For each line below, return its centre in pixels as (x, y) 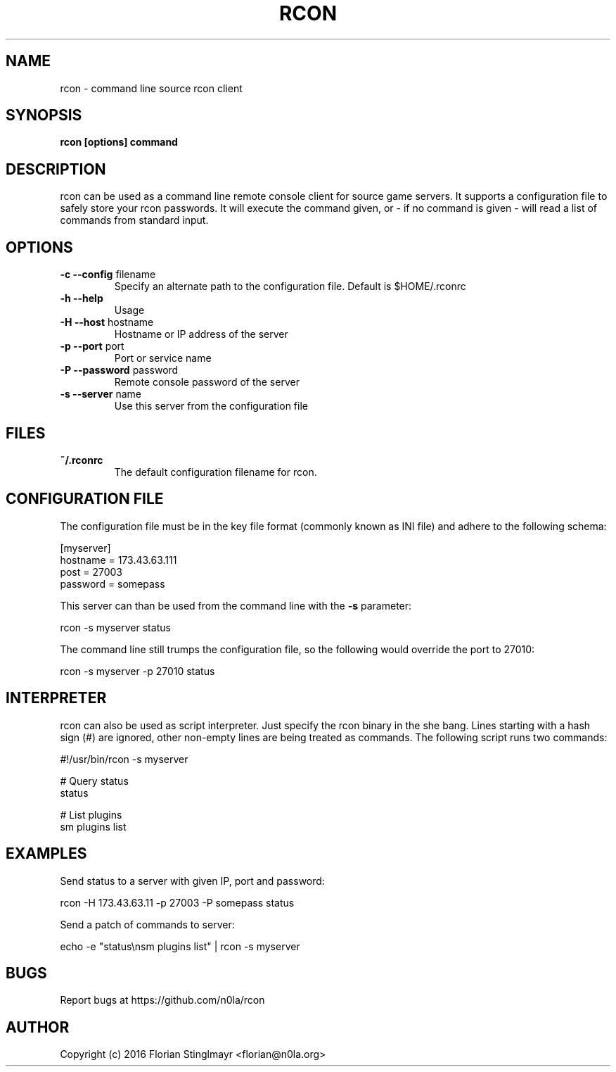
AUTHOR (38, 1027)
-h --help (82, 298)
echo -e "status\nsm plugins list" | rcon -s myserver (180, 946)
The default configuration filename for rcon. (216, 472)
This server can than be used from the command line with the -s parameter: (236, 605)
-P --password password (119, 370)
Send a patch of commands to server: (147, 924)
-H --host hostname (107, 322)
